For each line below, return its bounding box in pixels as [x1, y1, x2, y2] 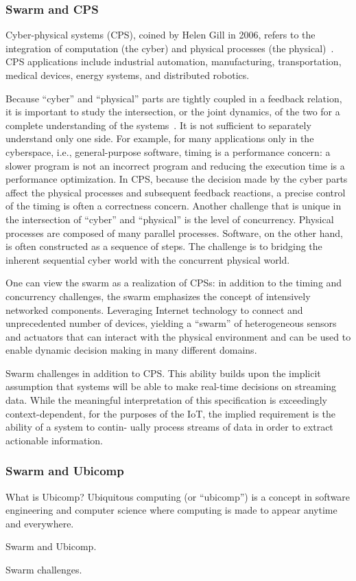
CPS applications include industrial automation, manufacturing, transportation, [5, 54, 342, 69]
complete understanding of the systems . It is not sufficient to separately [5, 117, 311, 132]
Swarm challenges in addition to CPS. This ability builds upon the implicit [5, 365, 321, 380]
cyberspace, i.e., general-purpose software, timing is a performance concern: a [5, 144, 331, 159]
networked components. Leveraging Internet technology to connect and [5, 302, 303, 317]
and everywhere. [5, 516, 74, 530]
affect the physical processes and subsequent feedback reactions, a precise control [5, 185, 346, 199]
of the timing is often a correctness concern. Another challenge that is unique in [5, 198, 342, 213]
